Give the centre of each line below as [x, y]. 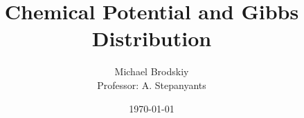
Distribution [152, 38]
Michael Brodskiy [152, 71]
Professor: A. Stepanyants [152, 85]
